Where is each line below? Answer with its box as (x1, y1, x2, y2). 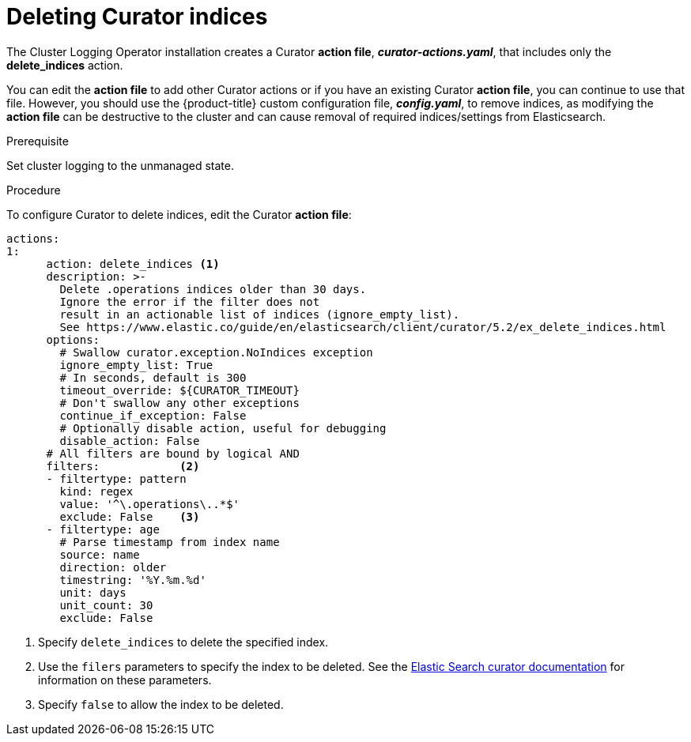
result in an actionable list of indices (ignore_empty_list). (59, 307, 460, 321)
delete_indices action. (6, 58, 123, 72)
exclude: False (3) (59, 510, 200, 523)
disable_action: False (59, 434, 200, 447)
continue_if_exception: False (59, 409, 247, 422)
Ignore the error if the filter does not (59, 295, 320, 308)
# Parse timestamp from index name (59, 535, 280, 548)
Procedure (6, 183, 61, 197)
